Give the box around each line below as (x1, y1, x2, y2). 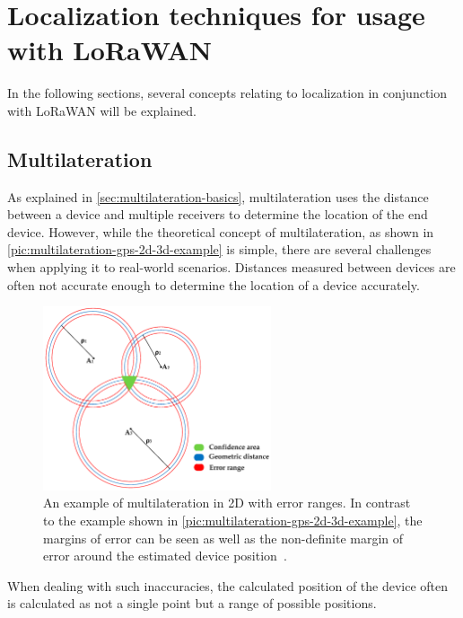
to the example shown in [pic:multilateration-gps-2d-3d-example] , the (43, 510, 423, 529)
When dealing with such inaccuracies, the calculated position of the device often (7, 576, 449, 595)
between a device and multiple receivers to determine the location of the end (7, 205, 428, 224)
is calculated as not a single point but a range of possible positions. (7, 594, 377, 613)
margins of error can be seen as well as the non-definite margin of (43, 528, 404, 547)
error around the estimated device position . (43, 546, 287, 565)
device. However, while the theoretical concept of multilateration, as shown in (7, 222, 434, 241)
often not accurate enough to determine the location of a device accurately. (7, 275, 420, 294)
